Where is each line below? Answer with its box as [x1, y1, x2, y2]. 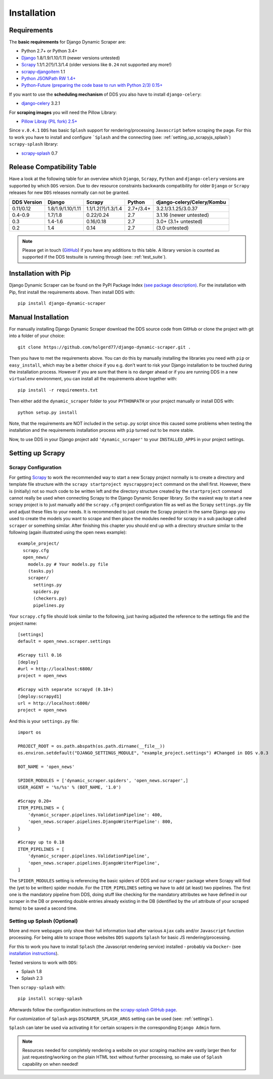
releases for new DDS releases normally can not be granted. [9, 189, 130, 196]
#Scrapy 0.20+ [18, 798, 51, 804]
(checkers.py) [33, 596, 67, 601]
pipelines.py [33, 603, 65, 608]
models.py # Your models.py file [27, 561, 109, 567]
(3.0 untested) [156, 224, 189, 231]
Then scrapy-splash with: [9, 984, 66, 990]
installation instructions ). [9, 950, 59, 956]
